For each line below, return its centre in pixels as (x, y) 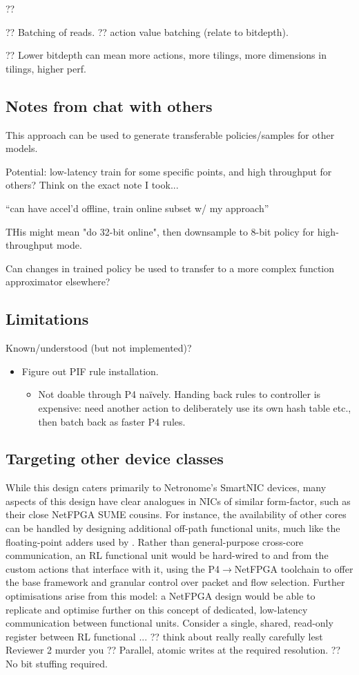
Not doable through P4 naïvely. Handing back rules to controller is (179, 394)
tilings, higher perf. (46, 68)
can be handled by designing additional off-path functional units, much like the (173, 528)
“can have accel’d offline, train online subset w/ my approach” (137, 208)
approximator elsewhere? (58, 282)
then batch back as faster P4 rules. (112, 421)
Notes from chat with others (109, 105)
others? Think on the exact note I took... (92, 185)
